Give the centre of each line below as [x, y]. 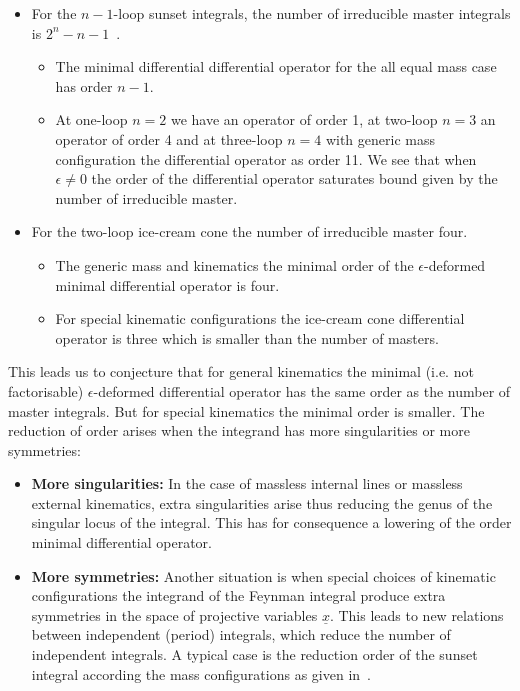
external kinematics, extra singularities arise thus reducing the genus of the [262, 502]
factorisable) [46, 390]
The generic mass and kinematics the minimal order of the [234, 264]
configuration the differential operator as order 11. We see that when [266, 158]
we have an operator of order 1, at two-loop [304, 119]
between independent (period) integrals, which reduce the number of [241, 634]
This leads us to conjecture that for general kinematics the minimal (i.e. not [241, 371]
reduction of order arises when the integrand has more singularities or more [239, 430]
